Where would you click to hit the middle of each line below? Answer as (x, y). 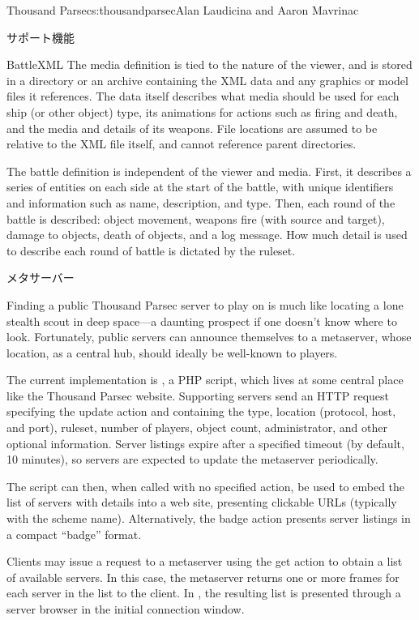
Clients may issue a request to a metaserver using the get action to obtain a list (205, 561)
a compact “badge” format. (74, 534)
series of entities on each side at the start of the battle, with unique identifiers (200, 187)
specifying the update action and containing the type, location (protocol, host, (201, 411)
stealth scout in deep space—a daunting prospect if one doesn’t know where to (202, 321)
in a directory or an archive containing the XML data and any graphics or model (207, 80)
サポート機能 (41, 37)
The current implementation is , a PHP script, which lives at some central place (205, 380)
